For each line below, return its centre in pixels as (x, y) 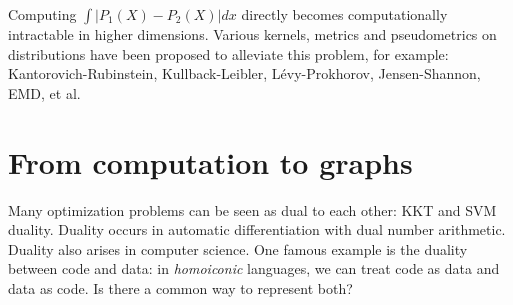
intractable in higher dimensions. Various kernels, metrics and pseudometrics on (252, 34)
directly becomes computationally (344, 14)
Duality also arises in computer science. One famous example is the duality (238, 248)
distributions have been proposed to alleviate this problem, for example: (228, 53)
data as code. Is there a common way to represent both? (180, 287)
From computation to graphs (210, 161)
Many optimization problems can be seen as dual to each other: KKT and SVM (252, 209)
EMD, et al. (44, 92)
